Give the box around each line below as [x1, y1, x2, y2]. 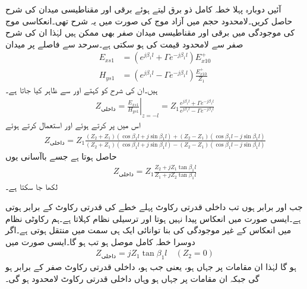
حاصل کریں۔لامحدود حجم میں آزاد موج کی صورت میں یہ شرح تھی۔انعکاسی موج [5, 14, 293, 27]
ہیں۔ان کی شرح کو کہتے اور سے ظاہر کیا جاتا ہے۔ [5, 83, 158, 96]
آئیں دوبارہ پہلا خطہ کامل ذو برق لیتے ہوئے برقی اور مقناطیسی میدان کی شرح [5, 3, 281, 15]
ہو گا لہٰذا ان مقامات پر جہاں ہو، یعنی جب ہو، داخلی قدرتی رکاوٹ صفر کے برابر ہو [5, 261, 296, 273]
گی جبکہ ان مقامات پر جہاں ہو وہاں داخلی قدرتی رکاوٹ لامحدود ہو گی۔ [5, 272, 259, 284]
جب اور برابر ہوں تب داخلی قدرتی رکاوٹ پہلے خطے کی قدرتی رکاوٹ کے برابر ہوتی [5, 200, 303, 212]
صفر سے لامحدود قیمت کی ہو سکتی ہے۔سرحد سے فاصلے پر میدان [5, 37, 243, 50]
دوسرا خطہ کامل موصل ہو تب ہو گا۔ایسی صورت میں [5, 235, 195, 247]
